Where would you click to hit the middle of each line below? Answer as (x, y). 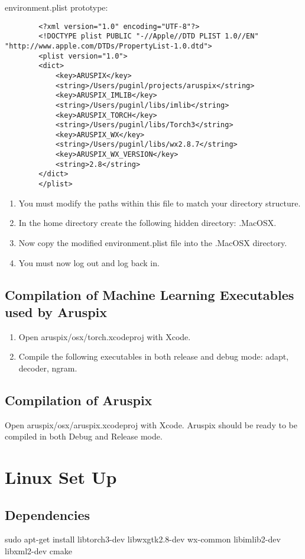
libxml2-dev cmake (38, 551)
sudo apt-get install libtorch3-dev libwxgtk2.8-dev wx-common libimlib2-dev (143, 539)
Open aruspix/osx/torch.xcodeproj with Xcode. (105, 336)
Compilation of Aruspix (79, 400)
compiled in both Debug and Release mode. (84, 436)
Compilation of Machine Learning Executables (150, 294)
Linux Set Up (61, 477)
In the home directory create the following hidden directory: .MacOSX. (147, 223)
